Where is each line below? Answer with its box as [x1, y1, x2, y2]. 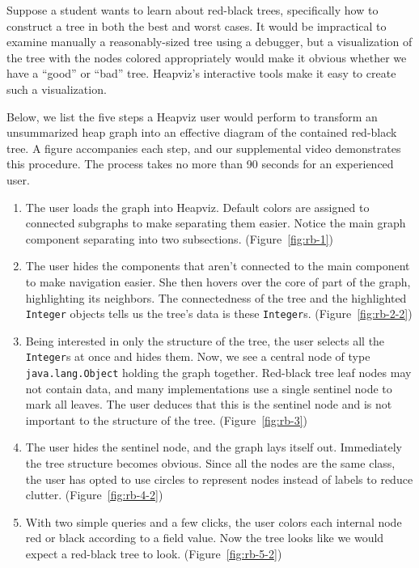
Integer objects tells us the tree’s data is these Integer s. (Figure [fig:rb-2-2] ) [25, 305, 413, 322]
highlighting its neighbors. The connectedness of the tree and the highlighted [25, 289, 407, 306]
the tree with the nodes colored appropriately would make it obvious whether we [6, 49, 407, 66]
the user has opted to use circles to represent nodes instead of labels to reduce [25, 470, 413, 487]
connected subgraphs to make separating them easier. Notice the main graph [25, 214, 406, 231]
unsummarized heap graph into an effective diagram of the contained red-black [6, 124, 397, 141]
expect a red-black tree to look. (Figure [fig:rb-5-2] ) [25, 545, 282, 562]
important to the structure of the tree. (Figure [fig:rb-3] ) [25, 411, 308, 428]
